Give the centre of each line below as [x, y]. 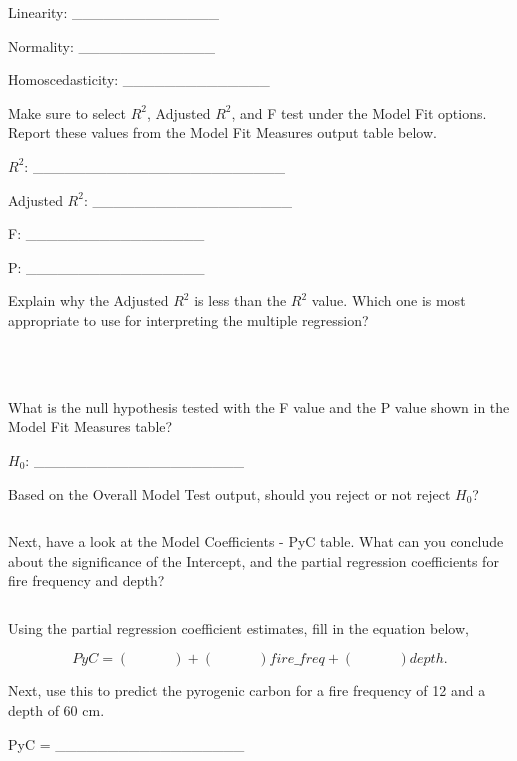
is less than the [240, 300]
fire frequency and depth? [86, 580]
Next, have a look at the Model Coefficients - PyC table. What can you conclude [256, 541]
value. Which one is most [388, 300]
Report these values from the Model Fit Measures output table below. [222, 132]
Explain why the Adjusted [88, 300]
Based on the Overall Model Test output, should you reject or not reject [229, 493]
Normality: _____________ [111, 45]
